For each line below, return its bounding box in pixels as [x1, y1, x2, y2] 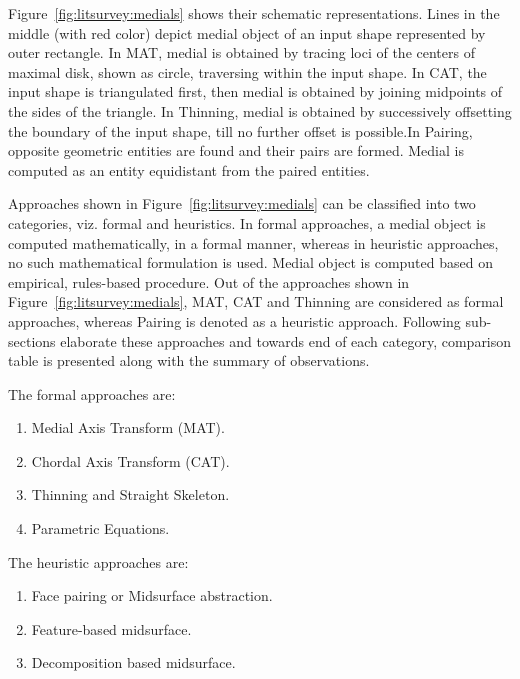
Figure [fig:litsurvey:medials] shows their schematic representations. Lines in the [8, 3, 500, 23]
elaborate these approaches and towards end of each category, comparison [60, 330, 512, 351]
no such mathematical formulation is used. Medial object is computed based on [8, 252, 493, 273]
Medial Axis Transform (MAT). [31, 417, 225, 438]
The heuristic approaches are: [8, 551, 189, 572]
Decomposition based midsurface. [31, 652, 236, 673]
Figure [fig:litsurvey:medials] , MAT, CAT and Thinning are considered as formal [8, 291, 504, 312]
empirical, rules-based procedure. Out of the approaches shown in [8, 271, 410, 292]
